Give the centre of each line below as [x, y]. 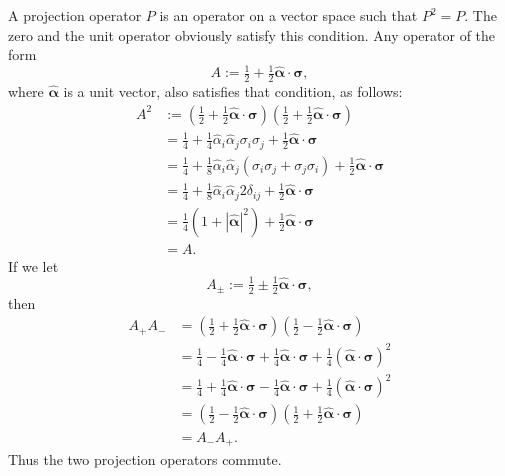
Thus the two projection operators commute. [145, 458]
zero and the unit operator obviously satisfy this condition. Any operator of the [252, 34]
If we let [33, 265]
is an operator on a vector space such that [288, 15]
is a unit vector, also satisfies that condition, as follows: [233, 91]
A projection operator [75, 15]
